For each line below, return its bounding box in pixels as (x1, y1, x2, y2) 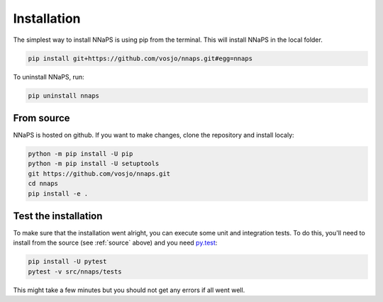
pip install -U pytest (28, 257, 107, 266)
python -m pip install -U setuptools (28, 160, 160, 168)
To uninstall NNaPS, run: (13, 72, 84, 81)
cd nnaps (28, 179, 59, 188)
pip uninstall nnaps (28, 91, 99, 99)
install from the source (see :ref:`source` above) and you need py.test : (13, 238, 218, 247)
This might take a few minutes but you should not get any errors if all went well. (13, 286, 245, 294)
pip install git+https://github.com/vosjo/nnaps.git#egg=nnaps (28, 54, 253, 62)
